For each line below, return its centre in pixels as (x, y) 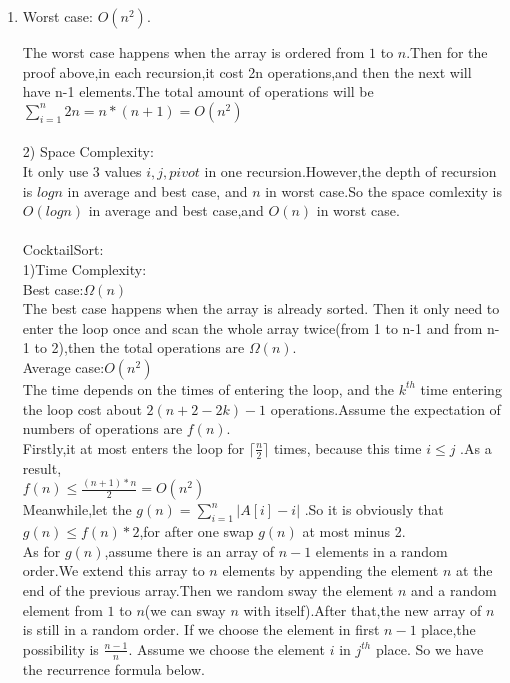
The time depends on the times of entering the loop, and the (208, 388)
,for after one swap (196, 531)
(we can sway (185, 609)
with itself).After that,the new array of (362, 609)
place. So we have (429, 648)
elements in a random (381, 550)
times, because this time (347, 447)
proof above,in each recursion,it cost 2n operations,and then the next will (247, 71)
